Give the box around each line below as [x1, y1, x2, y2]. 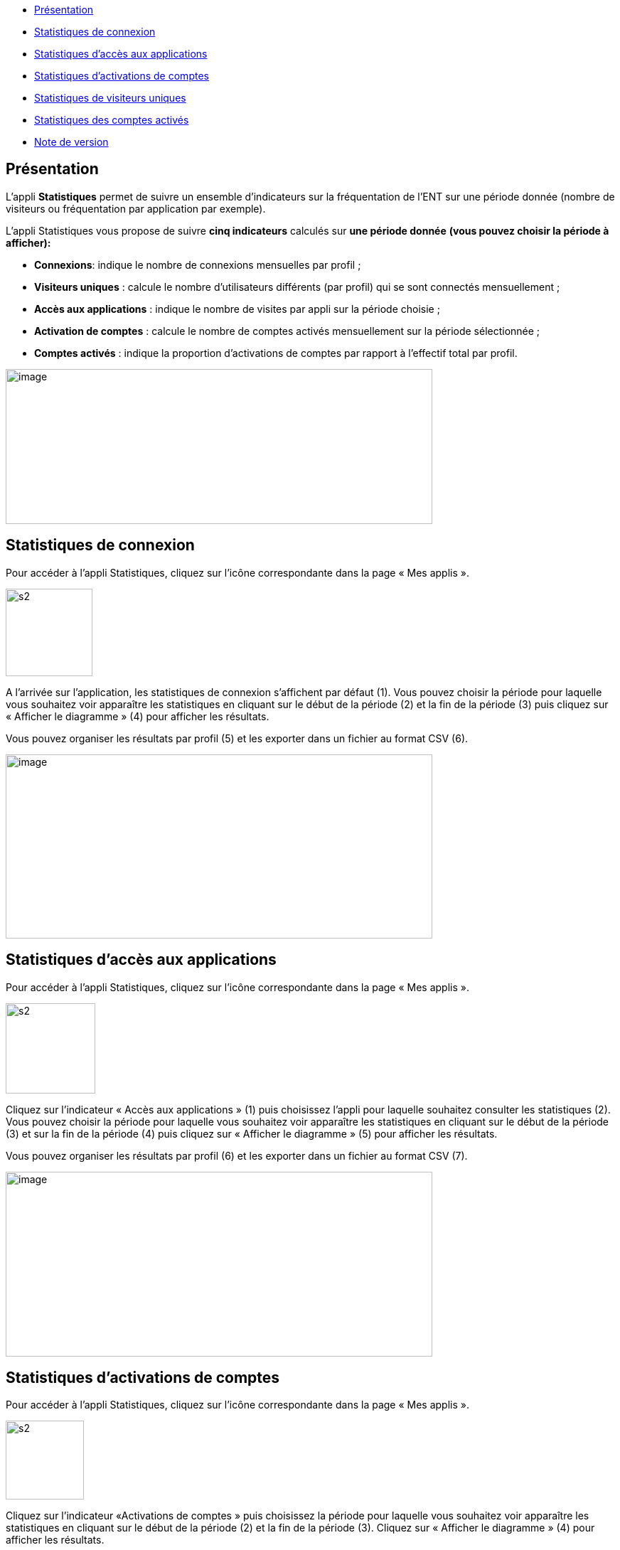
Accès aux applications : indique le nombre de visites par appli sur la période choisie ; [34, 302, 440, 315]
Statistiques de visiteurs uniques [34, 92, 186, 104]
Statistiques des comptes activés [34, 114, 189, 126]
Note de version [34, 136, 109, 148]
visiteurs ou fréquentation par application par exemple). [6, 202, 266, 215]
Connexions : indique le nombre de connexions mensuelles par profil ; [34, 258, 361, 271]
